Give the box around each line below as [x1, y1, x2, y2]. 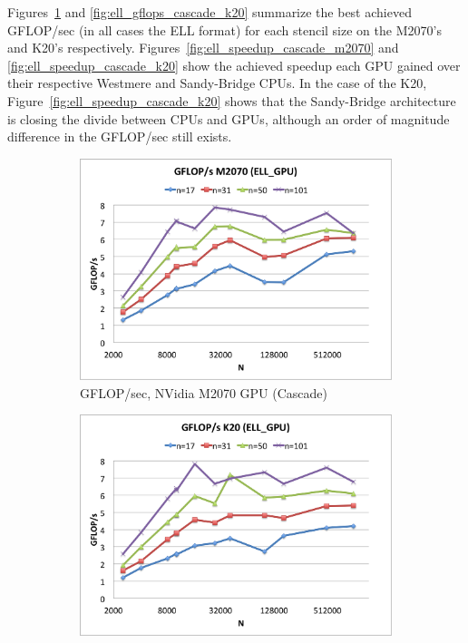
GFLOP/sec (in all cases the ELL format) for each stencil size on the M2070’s [7, 20, 442, 39]
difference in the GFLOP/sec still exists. [7, 127, 232, 146]
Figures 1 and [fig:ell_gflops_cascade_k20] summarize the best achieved [7, 3, 412, 21]
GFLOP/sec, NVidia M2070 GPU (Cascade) [80, 383, 327, 402]
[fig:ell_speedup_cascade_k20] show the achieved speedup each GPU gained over [7, 55, 461, 74]
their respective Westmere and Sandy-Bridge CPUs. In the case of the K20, [7, 73, 427, 93]
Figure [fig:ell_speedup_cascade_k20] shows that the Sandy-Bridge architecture [7, 91, 456, 110]
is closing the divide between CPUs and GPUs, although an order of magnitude [7, 109, 450, 128]
